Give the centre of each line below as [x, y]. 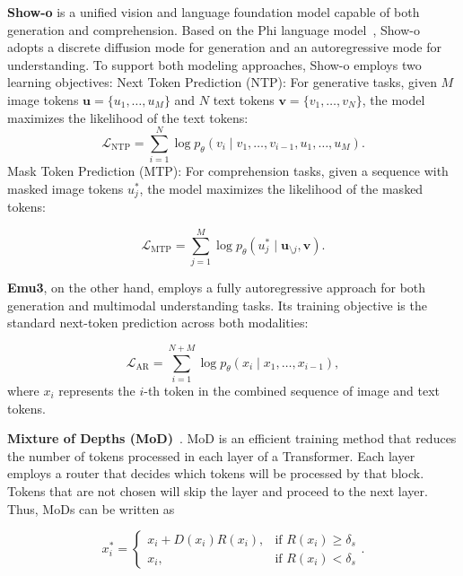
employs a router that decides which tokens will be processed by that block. [216, 473]
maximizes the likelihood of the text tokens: [128, 117]
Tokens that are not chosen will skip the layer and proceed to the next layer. [218, 490]
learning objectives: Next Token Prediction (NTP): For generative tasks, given [222, 82]
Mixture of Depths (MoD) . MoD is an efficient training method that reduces [232, 438]
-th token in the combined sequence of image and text [292, 390]
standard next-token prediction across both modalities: [158, 323]
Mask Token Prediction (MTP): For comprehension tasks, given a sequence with [228, 171]
